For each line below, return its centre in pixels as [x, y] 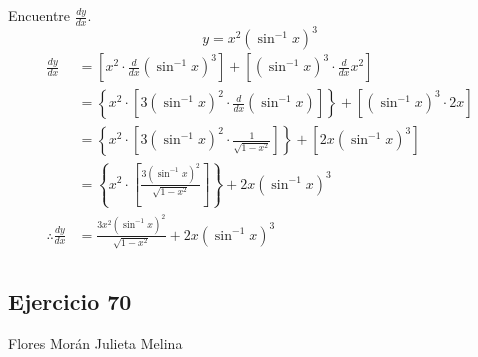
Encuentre [39, 15]
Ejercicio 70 [70, 300]
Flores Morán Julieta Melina [95, 342]
